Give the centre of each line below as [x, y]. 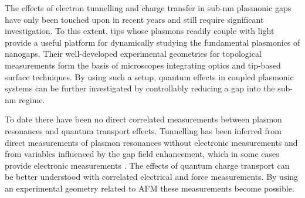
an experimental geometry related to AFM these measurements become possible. [150, 188]
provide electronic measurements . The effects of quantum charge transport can [147, 165]
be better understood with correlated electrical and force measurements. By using [152, 177]
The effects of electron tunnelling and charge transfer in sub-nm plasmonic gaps [148, 8]
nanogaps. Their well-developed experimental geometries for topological [133, 54]
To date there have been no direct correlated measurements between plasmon [143, 119]
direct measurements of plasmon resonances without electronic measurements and [151, 142]
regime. [32, 99]
